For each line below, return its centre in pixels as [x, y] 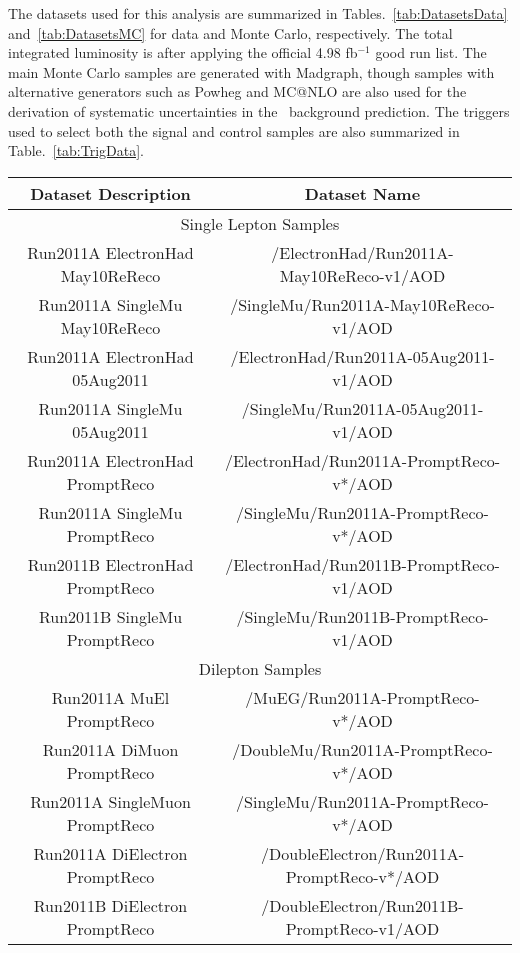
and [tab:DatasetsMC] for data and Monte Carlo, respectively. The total [230, 32]
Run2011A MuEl [110, 697]
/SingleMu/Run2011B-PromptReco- [362, 616]
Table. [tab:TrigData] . [76, 150]
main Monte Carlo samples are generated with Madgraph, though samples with [251, 71]
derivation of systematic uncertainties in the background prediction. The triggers [259, 110]
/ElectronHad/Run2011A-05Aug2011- [362, 356]
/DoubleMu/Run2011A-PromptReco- [362, 749]
